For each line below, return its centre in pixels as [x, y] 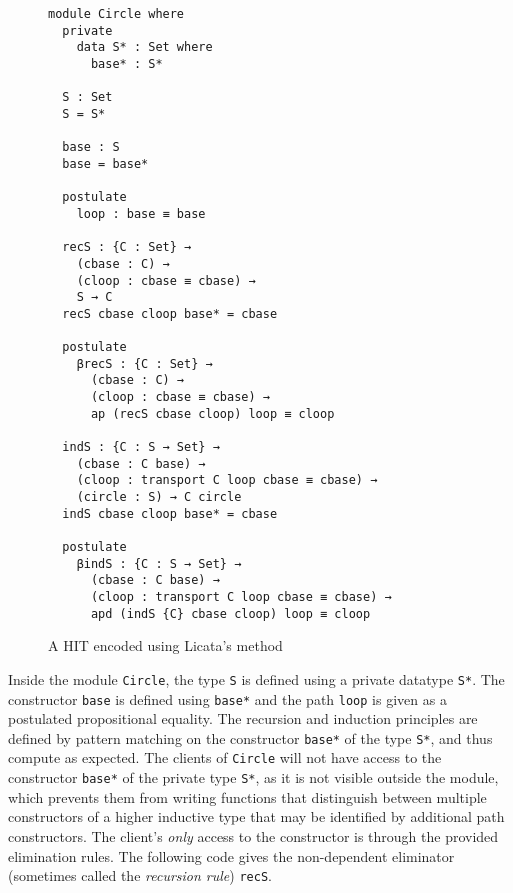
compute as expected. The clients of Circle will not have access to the [225, 757]
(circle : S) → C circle [159, 497]
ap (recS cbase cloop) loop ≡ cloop [212, 413]
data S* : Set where [144, 47]
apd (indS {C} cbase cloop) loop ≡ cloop [230, 613]
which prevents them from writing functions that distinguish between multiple [247, 796]
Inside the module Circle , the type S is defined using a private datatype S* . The [256, 678]
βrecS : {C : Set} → [144, 363]
